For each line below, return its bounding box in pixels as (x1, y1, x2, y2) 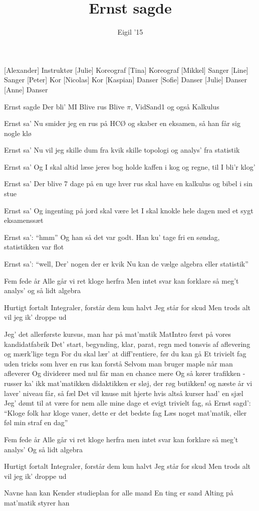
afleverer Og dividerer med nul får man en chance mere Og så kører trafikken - (4, 368, 245, 378)
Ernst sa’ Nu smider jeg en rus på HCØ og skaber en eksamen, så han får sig (4, 118, 240, 129)
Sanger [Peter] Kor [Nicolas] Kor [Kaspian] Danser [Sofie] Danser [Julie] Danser (4, 74, 247, 85)
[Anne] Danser (4, 84, 48, 94)
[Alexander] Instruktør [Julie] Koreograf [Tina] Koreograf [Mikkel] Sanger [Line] (4, 64, 248, 75)
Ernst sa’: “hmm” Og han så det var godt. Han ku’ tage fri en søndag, (4, 231, 220, 242)
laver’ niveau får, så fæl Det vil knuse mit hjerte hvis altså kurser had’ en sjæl (4, 388, 243, 398)
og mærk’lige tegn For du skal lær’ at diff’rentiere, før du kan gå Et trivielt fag (4, 348, 246, 359)
